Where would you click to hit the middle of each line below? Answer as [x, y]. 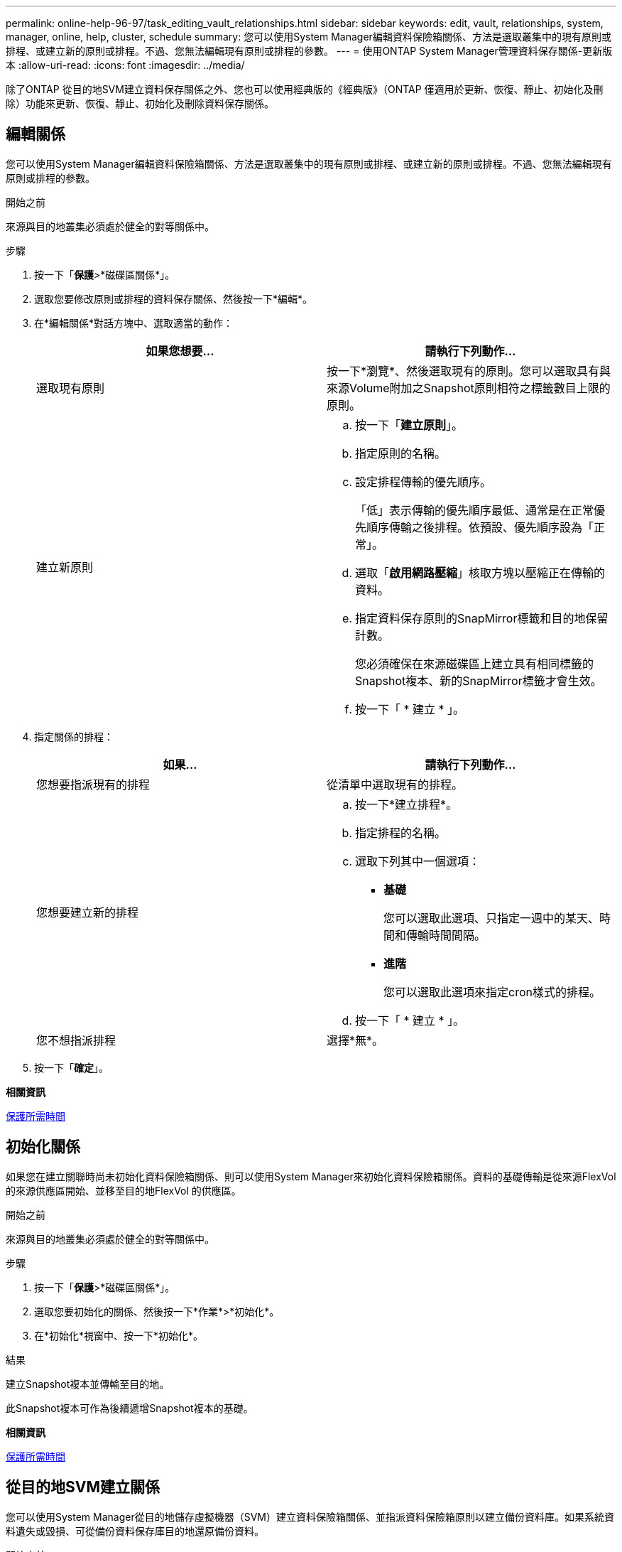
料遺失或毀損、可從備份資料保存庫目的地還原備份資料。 [135, 1531]
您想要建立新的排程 [88, 912]
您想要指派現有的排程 [93, 784]
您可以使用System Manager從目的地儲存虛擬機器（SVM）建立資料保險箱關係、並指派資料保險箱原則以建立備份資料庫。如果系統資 [310, 1516]
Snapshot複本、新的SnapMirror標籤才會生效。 [479, 680]
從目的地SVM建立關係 [83, 1487]
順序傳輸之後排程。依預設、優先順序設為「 [480, 527]
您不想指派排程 [76, 1040]
